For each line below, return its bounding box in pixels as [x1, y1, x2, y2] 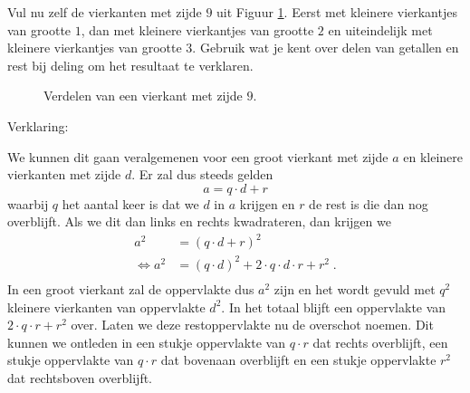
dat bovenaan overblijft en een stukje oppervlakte [160, 350, 436, 369]
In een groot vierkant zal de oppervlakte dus [7, 280, 254, 299]
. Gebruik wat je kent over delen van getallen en [192, 38, 459, 57]
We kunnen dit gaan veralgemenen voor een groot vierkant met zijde [7, 147, 388, 166]
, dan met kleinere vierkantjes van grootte [81, 20, 314, 39]
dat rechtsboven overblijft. [7, 369, 153, 387]
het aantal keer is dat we [62, 194, 199, 213]
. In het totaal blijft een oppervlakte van [221, 297, 446, 316]
